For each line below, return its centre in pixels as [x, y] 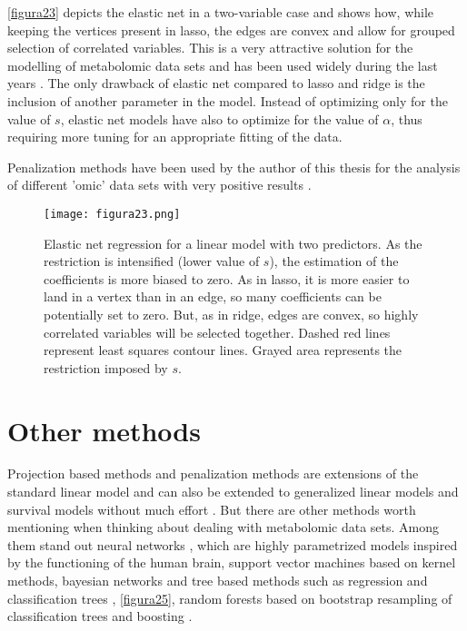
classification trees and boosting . [100, 616]
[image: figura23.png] [112, 214]
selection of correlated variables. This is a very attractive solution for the [210, 48]
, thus [407, 118]
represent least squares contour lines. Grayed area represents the [223, 350]
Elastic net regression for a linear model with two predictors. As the [233, 243]
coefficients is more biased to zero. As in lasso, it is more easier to [227, 278]
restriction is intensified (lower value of [152, 261]
